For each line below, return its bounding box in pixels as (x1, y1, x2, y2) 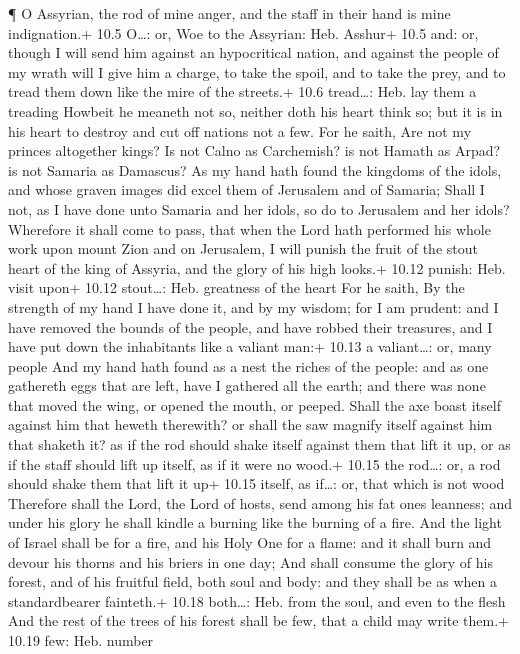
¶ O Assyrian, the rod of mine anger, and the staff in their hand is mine (8, 3, 451, 23)
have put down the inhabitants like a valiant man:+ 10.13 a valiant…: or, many (8, 336, 492, 357)
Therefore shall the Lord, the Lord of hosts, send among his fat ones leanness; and (8, 492, 512, 513)
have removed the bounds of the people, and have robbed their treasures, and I (8, 316, 493, 337)
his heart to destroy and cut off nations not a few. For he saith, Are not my (8, 120, 472, 141)
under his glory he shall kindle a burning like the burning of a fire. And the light (8, 512, 502, 533)
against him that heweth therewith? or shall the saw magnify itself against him (8, 414, 493, 435)
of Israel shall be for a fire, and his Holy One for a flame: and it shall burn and (8, 532, 492, 553)
